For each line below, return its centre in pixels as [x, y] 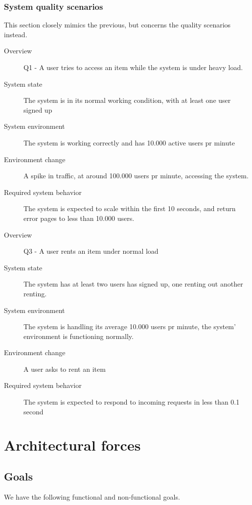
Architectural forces [72, 445]
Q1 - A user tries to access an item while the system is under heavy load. [133, 67]
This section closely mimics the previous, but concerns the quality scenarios [117, 25]
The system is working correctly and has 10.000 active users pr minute [129, 142]
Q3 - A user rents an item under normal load [91, 251]
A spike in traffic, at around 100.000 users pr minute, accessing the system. [136, 176]
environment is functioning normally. [79, 336]
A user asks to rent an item [65, 369]
